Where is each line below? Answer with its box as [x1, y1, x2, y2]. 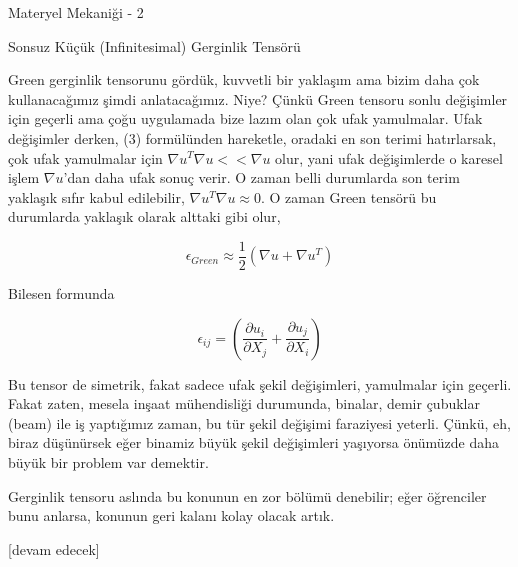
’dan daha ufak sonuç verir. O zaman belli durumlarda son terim [63, 167, 460, 188]
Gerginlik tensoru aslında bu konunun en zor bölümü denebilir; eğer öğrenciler [8, 485, 487, 506]
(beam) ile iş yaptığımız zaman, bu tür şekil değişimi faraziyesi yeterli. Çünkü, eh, [8, 412, 511, 433]
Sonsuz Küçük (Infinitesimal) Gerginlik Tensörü [8, 35, 301, 56]
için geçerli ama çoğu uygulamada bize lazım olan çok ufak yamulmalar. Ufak [8, 108, 483, 129]
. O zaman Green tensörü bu [260, 186, 437, 207]
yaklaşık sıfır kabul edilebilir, [8, 186, 185, 207]
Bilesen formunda [8, 283, 115, 303]
